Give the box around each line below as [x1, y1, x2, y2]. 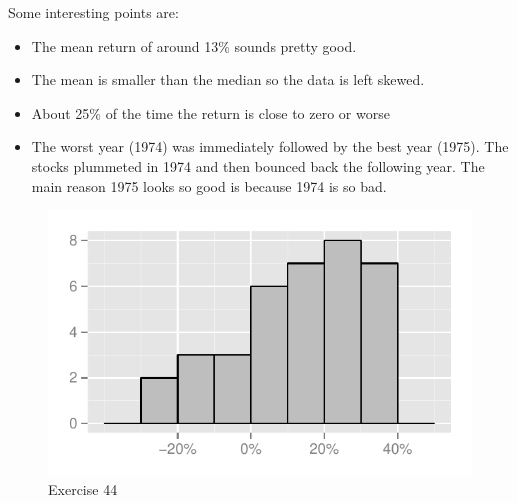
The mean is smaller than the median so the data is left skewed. [31, 69, 425, 90]
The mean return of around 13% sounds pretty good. [31, 35, 357, 56]
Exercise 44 [48, 478, 118, 499]
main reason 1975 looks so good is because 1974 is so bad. [31, 175, 387, 196]
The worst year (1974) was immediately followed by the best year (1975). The [31, 136, 509, 157]
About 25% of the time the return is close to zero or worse [31, 102, 390, 123]
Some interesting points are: [8, 2, 179, 22]
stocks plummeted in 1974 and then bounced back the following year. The [31, 155, 485, 176]
